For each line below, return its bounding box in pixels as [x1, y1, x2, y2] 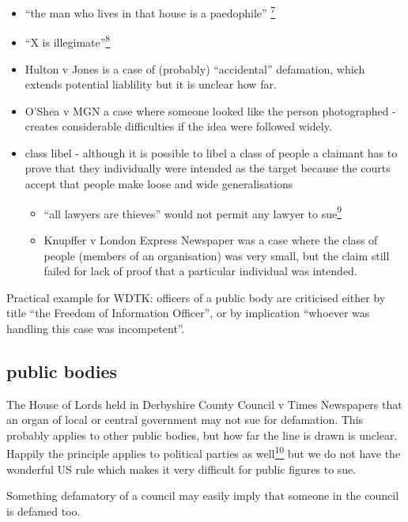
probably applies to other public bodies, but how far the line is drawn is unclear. [6, 426, 398, 443]
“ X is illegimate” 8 [25, 32, 111, 50]
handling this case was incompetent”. [6, 320, 185, 336]
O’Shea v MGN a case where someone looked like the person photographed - [25, 102, 396, 119]
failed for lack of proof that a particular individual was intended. [43, 263, 357, 279]
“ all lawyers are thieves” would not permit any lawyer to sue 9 [43, 202, 342, 221]
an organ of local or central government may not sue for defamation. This [6, 411, 364, 428]
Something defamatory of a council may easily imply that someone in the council [6, 487, 399, 504]
